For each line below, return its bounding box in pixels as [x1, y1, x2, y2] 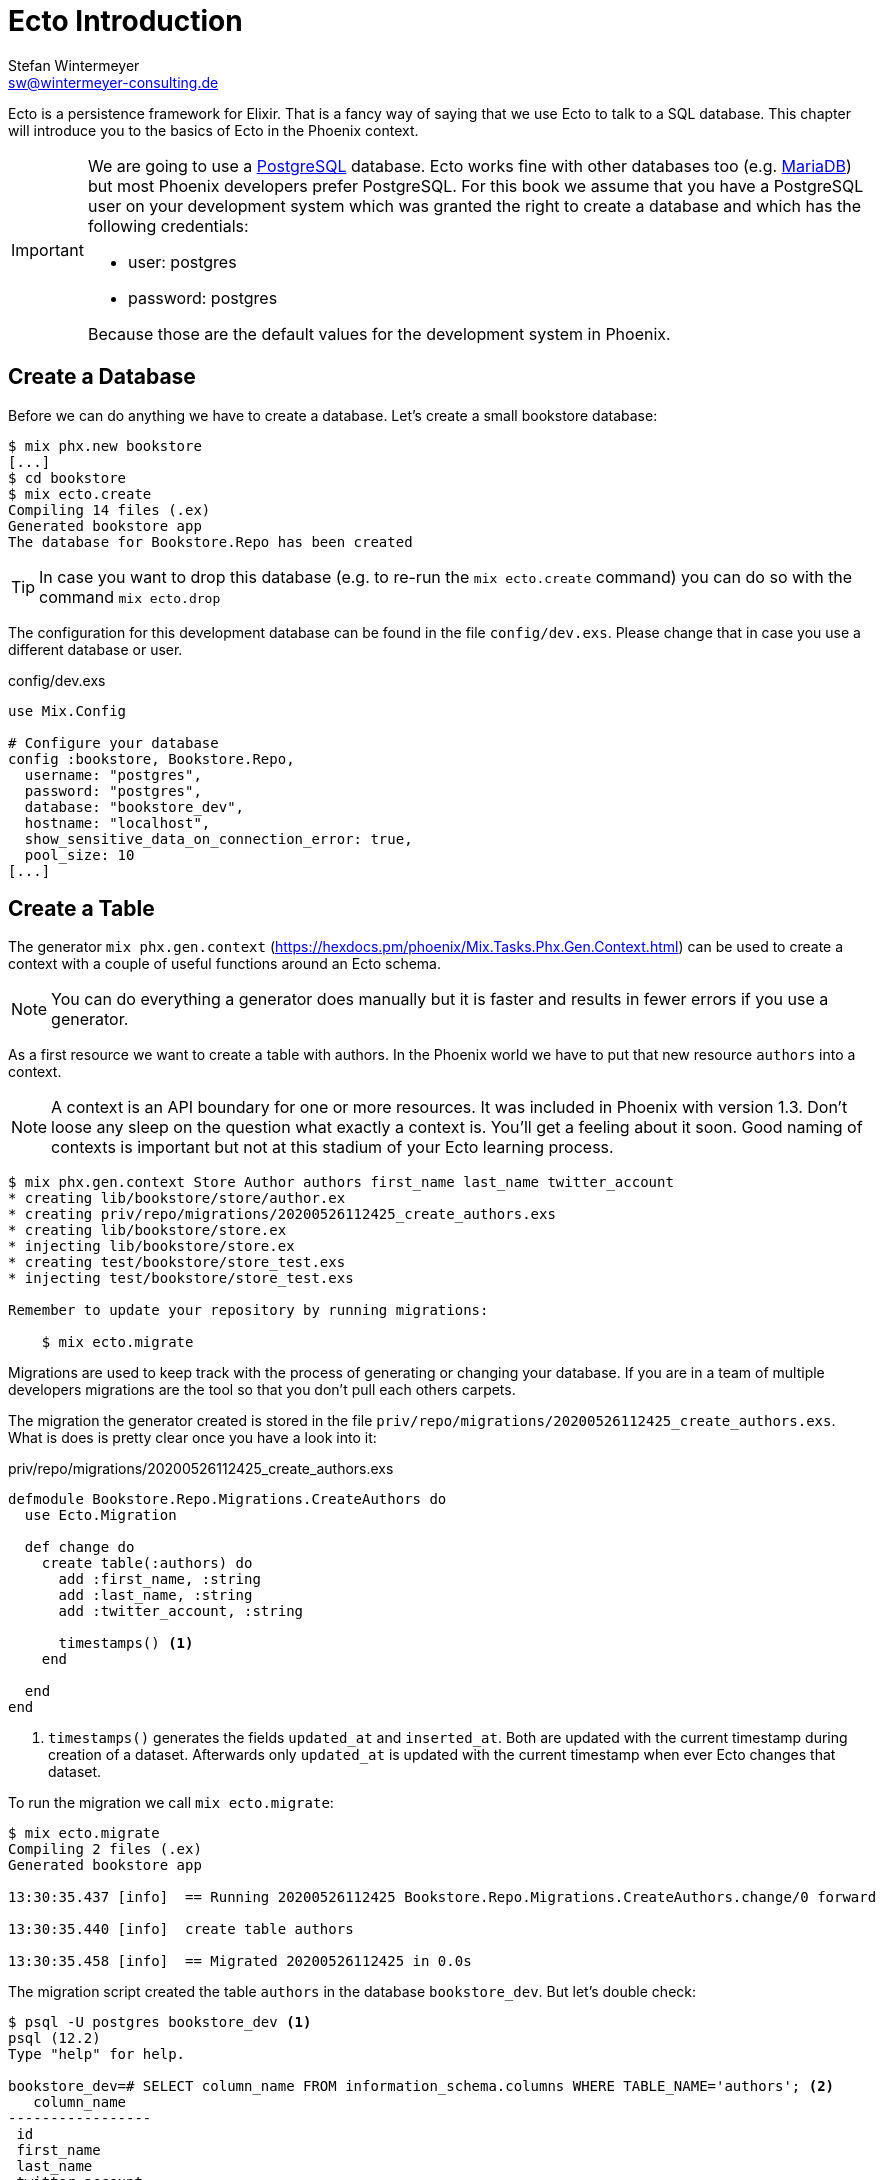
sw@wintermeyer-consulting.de [8, 73, 219, 91]
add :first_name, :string [58, 1571, 261, 1588]
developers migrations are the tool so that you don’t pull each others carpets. [8, 1381, 516, 1399]
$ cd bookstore [8, 469, 127, 486]
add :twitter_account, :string [58, 1603, 304, 1620]
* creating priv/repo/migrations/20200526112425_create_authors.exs [8, 1206, 556, 1223]
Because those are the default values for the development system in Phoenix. [87, 323, 671, 344]
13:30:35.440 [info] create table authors [8, 1921, 354, 1938]
